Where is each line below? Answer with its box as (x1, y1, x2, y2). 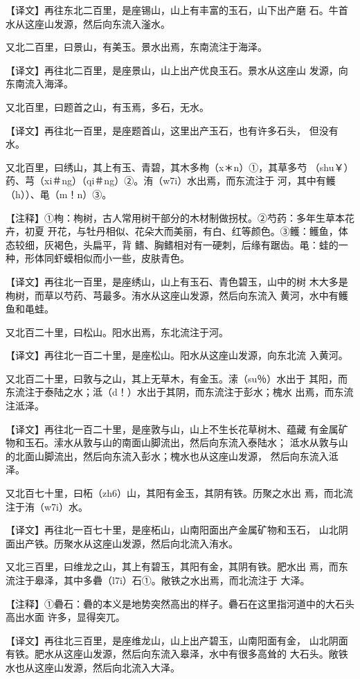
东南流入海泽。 (6, 76, 73, 91)
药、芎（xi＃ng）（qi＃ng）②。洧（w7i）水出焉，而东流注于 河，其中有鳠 (6, 173, 336, 188)
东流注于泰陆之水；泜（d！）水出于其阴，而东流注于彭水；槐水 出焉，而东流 (6, 385, 354, 399)
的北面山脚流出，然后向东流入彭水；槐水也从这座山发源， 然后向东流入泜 (6, 448, 339, 463)
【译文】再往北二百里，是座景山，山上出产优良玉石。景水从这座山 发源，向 (6, 62, 348, 77)
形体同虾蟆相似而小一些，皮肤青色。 (24, 251, 190, 265)
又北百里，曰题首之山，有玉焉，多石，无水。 (6, 99, 209, 114)
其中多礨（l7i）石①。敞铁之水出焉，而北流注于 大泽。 (63, 573, 310, 587)
